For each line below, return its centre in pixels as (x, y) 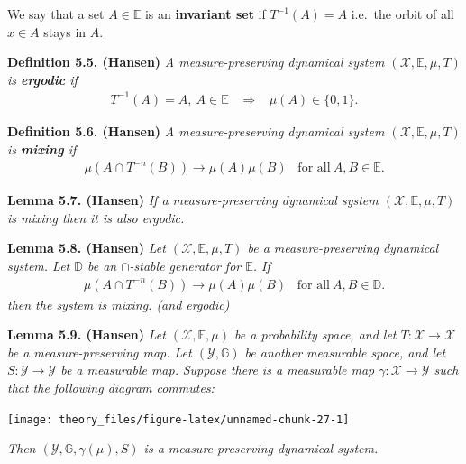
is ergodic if (42, 79)
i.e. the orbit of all (402, 14)
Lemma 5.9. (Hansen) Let (87, 334)
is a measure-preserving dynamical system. (261, 448)
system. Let (39, 265)
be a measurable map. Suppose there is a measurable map (218, 370)
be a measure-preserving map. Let (100, 352)
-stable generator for (185, 265)
